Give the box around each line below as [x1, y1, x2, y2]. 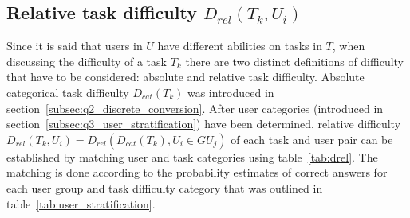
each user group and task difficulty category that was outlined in [6, 179, 323, 196]
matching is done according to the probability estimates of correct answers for [6, 164, 388, 181]
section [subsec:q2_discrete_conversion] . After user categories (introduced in [6, 99, 384, 116]
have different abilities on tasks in [157, 37, 322, 54]
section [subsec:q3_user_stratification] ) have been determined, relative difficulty [6, 115, 401, 132]
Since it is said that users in [6, 37, 143, 54]
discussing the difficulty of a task [6, 53, 167, 69]
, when [332, 37, 365, 54]
